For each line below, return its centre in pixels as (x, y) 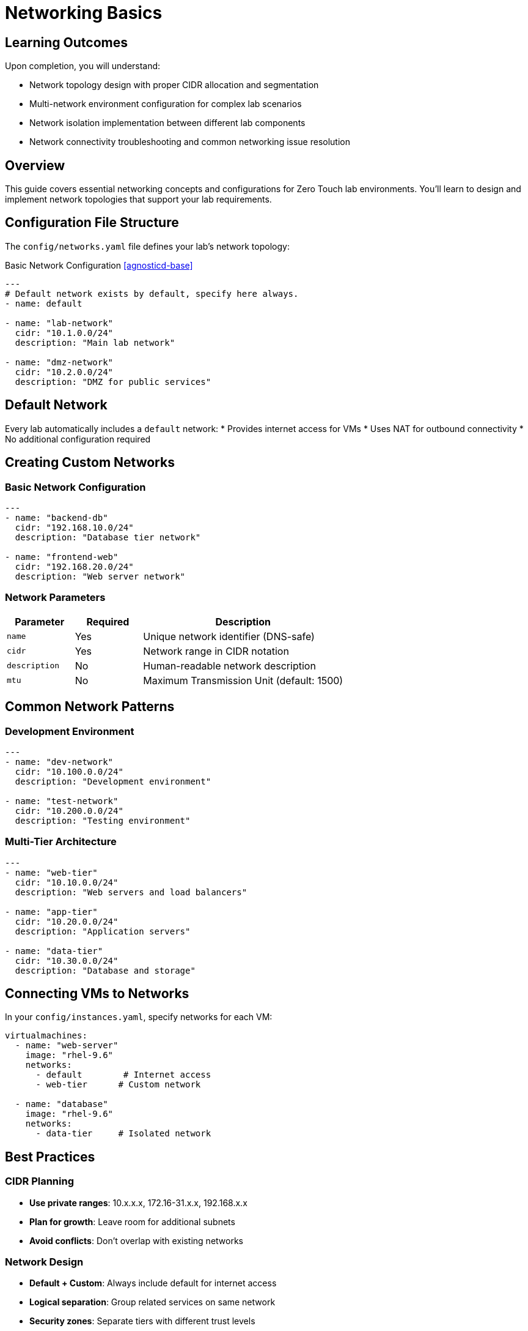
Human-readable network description (229, 665)
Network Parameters (55, 598)
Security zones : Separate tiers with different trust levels (142, 1321)
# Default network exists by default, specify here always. (152, 293)
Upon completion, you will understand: (83, 66)
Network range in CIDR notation (216, 651)
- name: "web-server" (67, 1046)
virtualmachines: (46, 1036)
